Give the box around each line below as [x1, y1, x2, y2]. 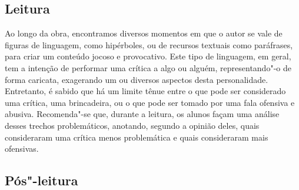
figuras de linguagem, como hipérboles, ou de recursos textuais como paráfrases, [5, 38, 293, 51]
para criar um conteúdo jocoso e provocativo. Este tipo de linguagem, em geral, [5, 50, 291, 62]
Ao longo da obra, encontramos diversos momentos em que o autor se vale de [5, 27, 283, 39]
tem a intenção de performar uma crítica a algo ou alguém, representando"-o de [5, 61, 291, 74]
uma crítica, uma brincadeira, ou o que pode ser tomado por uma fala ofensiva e [5, 96, 295, 108]
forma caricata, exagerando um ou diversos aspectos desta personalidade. [5, 73, 268, 85]
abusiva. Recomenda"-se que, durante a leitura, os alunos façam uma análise [5, 108, 280, 120]
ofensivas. [5, 142, 39, 155]
